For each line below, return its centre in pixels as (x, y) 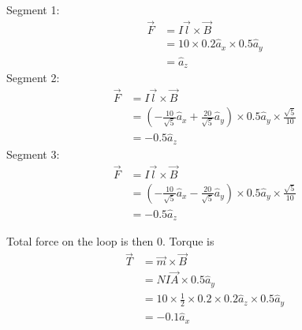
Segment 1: (33, 9)
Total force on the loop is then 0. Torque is (110, 241)
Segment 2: (33, 78)
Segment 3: (33, 154)
